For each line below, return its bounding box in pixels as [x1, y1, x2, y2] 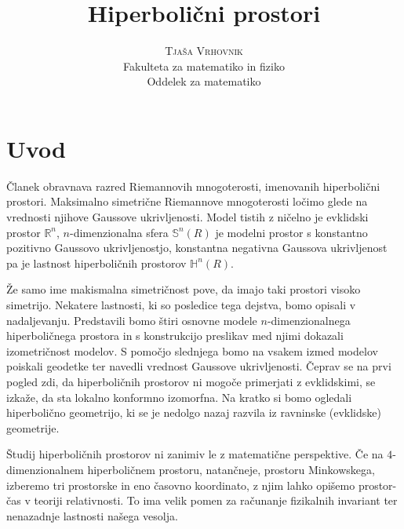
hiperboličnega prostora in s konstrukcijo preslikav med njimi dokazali [6, 327, 344, 344]
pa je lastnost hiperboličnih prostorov [6, 254, 187, 271]
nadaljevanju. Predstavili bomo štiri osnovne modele [6, 312, 257, 328]
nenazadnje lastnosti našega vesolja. [6, 507, 178, 524]
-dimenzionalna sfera [69, 224, 169, 240]
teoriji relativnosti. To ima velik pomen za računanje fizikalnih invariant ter [34, 492, 398, 509]
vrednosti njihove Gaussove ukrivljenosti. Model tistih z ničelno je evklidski [6, 209, 369, 225]
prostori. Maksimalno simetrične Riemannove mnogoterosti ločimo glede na [6, 193, 368, 210]
